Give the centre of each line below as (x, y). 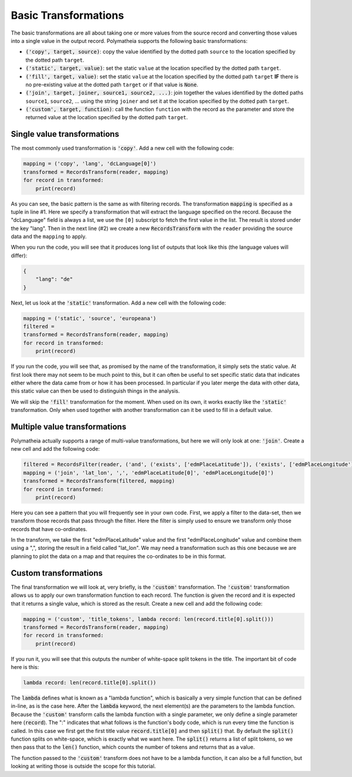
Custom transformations (57, 573)
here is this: (25, 667)
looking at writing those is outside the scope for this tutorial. (83, 766)
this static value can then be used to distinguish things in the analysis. (95, 391)
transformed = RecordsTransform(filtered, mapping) (99, 481)
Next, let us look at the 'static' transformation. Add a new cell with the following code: (119, 303)
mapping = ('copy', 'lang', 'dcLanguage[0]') (90, 164)
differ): (19, 255)
